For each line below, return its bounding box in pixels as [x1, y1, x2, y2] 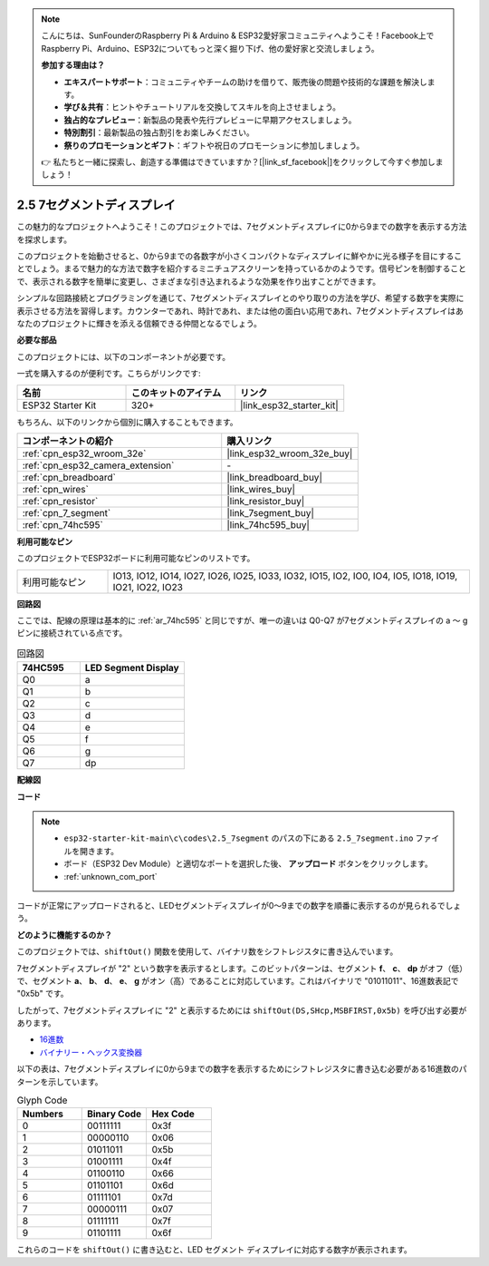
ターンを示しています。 [16, 1076, 103, 1087]
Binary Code [86, 1107, 142, 1120]
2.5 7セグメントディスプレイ [16, 198, 176, 213]
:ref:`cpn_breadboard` [22, 471, 117, 483]
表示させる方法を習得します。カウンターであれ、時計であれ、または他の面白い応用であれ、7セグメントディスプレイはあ [16, 305, 464, 316]
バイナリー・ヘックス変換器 [39, 1047, 143, 1057]
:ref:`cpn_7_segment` [22, 506, 111, 519]
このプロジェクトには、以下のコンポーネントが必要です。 [16, 351, 231, 362]
